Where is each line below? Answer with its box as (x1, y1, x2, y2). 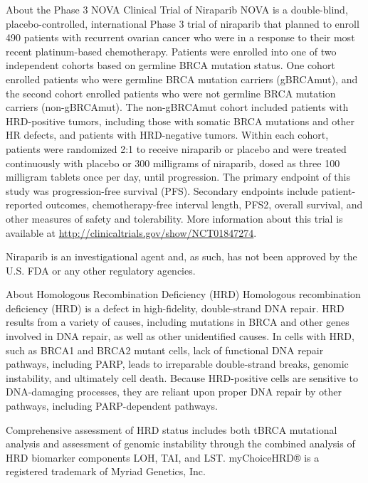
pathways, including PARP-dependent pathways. (6, 398, 218, 413)
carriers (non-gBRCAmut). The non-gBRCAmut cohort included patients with (6, 100, 349, 115)
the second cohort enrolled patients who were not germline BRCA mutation (6, 85, 336, 100)
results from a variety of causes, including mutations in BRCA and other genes (6, 314, 349, 329)
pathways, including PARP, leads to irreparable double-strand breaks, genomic (6, 356, 349, 371)
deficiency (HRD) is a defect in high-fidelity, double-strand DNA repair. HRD (6, 300, 345, 315)
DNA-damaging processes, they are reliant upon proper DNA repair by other (6, 384, 342, 399)
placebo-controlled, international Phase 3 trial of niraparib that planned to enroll (6, 16, 359, 31)
